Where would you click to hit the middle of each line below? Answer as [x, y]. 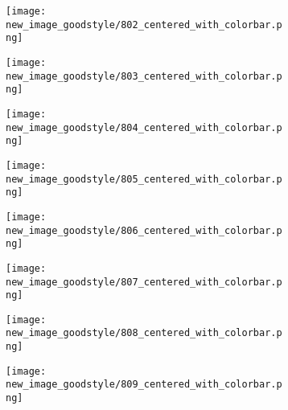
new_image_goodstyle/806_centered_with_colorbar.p [144, 230]
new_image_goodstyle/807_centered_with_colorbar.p [144, 282]
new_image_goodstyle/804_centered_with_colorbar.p [144, 127]
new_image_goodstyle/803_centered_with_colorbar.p [144, 76]
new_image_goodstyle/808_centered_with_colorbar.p [144, 333]
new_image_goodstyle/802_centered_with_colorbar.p [144, 25]
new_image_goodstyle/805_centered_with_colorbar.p [144, 179]
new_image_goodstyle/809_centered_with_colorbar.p [144, 385]
